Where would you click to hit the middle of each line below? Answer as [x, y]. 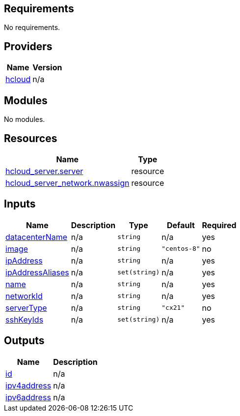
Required [219, 225]
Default [181, 225]
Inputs [20, 204]
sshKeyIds [25, 319]
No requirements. [32, 28]
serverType [26, 308]
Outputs [24, 341]
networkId [24, 296]
